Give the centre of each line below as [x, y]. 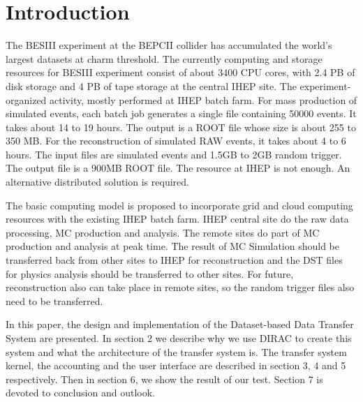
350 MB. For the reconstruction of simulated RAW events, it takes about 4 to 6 [176, 141]
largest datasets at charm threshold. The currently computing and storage [164, 58]
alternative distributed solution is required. [97, 182]
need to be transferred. [54, 300]
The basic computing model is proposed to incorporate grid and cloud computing [179, 205]
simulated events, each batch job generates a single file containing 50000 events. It [181, 113]
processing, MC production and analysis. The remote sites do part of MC [163, 232]
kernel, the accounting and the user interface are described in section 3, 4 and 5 [176, 365]
